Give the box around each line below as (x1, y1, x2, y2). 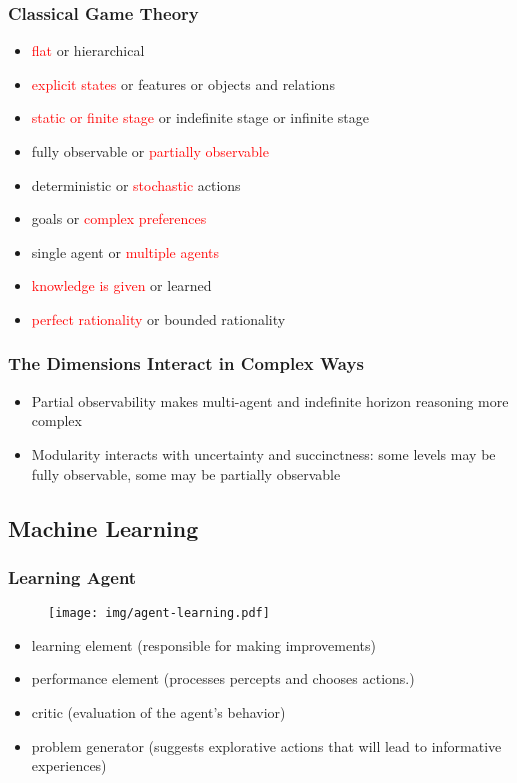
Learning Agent (8, 564, 137, 589)
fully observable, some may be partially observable (31, 463, 341, 484)
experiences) (31, 755, 107, 776)
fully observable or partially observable (31, 141, 269, 161)
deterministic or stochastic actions (31, 174, 241, 195)
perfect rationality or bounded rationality (31, 308, 286, 329)
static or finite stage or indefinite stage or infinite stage (31, 107, 369, 128)
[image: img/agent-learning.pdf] (48, 606, 270, 621)
